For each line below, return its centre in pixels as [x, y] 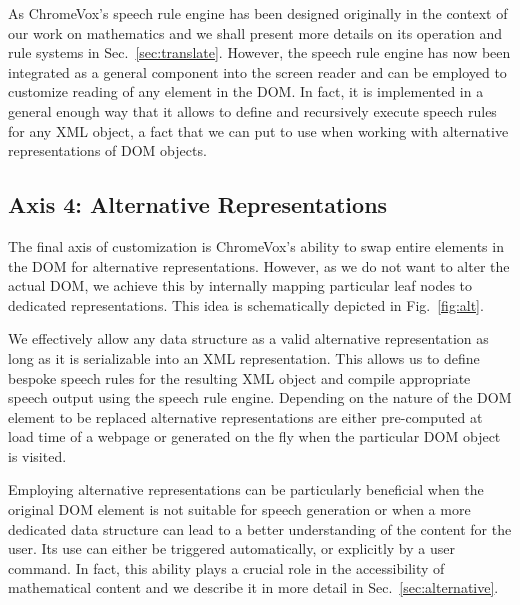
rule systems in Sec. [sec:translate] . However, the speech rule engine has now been [259, 52]
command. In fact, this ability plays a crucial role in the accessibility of [226, 567]
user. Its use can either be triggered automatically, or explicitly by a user [231, 548]
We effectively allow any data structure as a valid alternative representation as [248, 338]
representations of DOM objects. [107, 150]
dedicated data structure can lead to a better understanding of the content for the [260, 528]
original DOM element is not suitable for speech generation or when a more [239, 509]
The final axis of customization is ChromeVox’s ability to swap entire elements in [256, 245]
